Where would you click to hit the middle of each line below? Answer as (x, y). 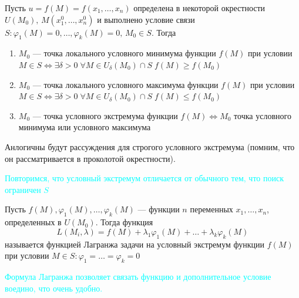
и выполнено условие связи (146, 19)
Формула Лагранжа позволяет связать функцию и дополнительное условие (138, 276)
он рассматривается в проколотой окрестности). (90, 158)
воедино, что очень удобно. (54, 288)
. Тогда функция (124, 222)
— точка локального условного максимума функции (125, 84)
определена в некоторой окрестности (199, 8)
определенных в (33, 222)
